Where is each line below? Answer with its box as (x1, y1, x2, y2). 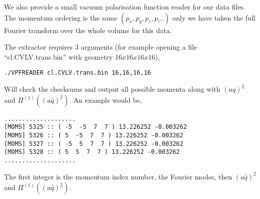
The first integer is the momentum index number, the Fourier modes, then (4, 171, 232, 181)
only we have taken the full (172, 12, 255, 23)
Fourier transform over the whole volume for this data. (4, 25, 172, 35)
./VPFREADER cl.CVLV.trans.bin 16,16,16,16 (4, 69, 151, 77)
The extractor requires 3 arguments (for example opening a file (4, 42, 197, 52)
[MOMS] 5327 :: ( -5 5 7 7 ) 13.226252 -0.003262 (4, 140, 183, 147)
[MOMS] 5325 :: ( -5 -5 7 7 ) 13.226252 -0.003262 (4, 123, 187, 131)
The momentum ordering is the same (4, 12, 118, 23)
